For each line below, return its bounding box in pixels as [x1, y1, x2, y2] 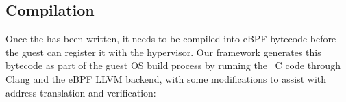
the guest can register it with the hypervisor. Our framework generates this [5, 44, 321, 59]
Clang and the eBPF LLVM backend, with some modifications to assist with [5, 71, 327, 86]
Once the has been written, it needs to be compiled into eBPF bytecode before [5, 31, 336, 46]
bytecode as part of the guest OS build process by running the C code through [5, 58, 341, 73]
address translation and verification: [5, 85, 156, 99]
